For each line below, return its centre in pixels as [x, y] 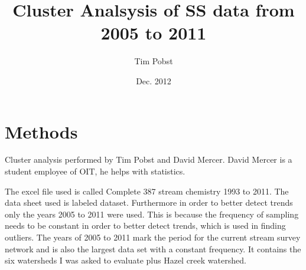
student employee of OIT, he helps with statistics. [95, 171]
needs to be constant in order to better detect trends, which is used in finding [145, 225]
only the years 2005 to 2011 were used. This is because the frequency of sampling [152, 214]
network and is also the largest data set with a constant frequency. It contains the [153, 248]
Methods [41, 131]
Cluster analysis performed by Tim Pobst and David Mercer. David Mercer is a [149, 159]
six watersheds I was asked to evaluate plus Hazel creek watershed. [126, 260]
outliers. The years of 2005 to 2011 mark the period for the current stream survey [153, 237]
